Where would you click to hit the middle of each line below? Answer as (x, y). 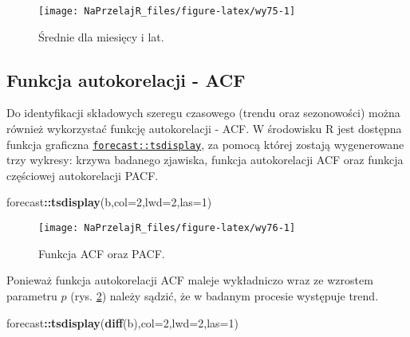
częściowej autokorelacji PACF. (83, 175)
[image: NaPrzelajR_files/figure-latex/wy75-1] (167, 11)
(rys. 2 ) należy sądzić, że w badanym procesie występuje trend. (225, 295)
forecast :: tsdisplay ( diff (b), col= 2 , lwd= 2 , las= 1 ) (122, 322)
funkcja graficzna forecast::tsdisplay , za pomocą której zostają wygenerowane (205, 144)
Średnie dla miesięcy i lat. (101, 36)
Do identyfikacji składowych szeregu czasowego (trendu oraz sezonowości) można (203, 113)
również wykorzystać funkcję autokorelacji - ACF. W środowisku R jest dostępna (204, 129)
